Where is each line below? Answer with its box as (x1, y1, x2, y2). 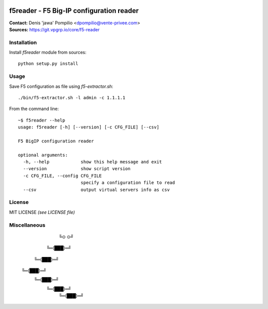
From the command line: (9, 106, 59, 112)
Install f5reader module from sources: (9, 50, 87, 56)
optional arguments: (18, 152, 68, 158)
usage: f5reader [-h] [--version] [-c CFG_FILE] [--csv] (18, 124, 160, 130)
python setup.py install (18, 61, 78, 66)
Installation (9, 39, 37, 46)
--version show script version (23, 166, 131, 172)
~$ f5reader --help (18, 117, 66, 123)
